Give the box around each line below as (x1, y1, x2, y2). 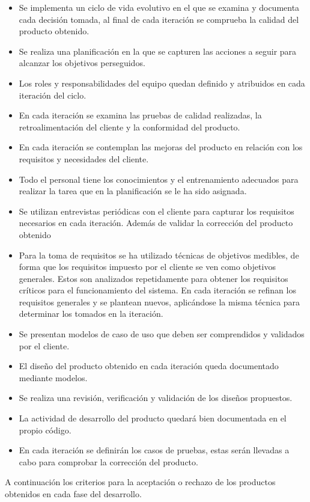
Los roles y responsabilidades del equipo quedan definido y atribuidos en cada (19, 76, 305, 89)
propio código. (19, 423, 71, 436)
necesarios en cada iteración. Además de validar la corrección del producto (19, 216, 293, 229)
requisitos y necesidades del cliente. (19, 152, 149, 165)
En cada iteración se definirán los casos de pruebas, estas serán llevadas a (19, 444, 290, 456)
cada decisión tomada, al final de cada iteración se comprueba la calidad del (19, 13, 299, 25)
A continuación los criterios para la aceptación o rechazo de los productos (5, 476, 276, 488)
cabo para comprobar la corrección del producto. (19, 455, 198, 468)
